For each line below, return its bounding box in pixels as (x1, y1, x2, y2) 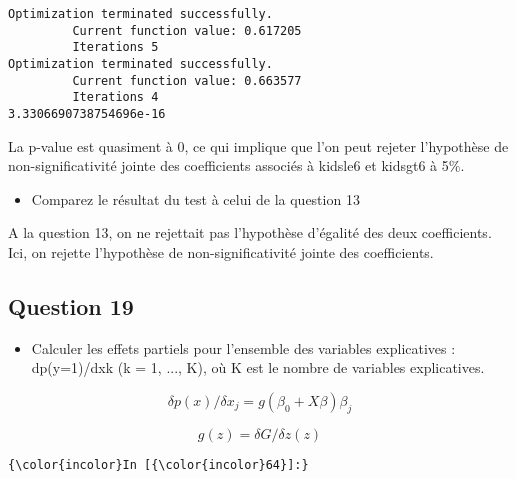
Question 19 (8, 290, 134, 321)
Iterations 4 (72, 90, 159, 105)
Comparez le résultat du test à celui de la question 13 (31, 188, 360, 209)
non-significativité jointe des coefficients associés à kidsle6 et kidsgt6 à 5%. (8, 155, 465, 176)
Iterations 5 (72, 40, 159, 55)
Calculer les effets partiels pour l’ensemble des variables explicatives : (31, 337, 456, 358)
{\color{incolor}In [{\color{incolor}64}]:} (8, 457, 309, 472)
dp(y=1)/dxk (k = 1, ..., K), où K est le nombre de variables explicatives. (31, 357, 485, 378)
